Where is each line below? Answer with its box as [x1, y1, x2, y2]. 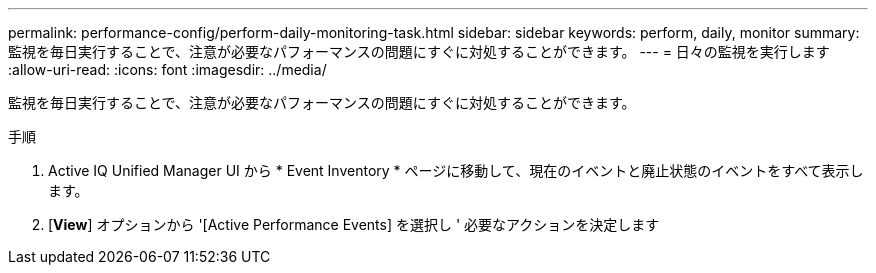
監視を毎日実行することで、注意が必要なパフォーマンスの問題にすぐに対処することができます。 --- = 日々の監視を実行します [8, 43, 830, 60]
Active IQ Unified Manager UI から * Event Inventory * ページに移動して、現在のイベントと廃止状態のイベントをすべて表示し [48, 162, 864, 179]
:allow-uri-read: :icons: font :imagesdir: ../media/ [8, 61, 327, 78]
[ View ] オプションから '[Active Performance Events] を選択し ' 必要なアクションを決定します [48, 216, 660, 233]
